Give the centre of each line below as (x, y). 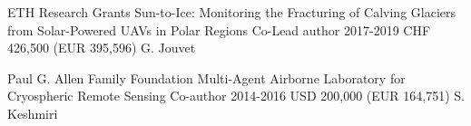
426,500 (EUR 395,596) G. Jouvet (102, 48)
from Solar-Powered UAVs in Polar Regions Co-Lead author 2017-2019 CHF (219, 29)
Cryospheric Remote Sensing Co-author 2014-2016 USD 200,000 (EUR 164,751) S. (236, 96)
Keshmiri (33, 113)
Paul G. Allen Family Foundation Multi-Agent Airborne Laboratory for (206, 78)
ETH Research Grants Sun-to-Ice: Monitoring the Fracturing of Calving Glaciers (232, 12)
